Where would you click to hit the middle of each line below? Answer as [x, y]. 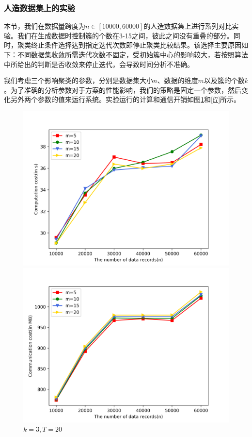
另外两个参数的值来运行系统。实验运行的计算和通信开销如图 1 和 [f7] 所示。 [126, 99]
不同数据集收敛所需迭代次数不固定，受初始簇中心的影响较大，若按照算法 [133, 54]
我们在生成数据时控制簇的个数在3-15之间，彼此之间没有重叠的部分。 [125, 35]
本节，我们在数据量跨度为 [45, 26]
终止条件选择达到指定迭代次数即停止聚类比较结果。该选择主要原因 [136, 45]
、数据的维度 [178, 80]
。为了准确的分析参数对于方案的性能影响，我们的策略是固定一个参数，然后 [123, 90]
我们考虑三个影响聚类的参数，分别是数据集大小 [79, 80]
